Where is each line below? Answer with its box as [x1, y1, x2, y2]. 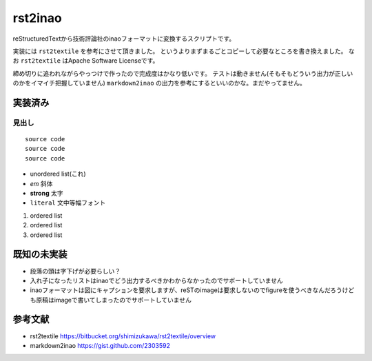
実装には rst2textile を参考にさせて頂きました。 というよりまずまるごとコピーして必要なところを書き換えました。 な [12, 47, 355, 55]
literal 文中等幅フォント [30, 198, 106, 207]
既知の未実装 [12, 249, 68, 260]
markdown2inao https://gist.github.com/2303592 [30, 341, 170, 349]
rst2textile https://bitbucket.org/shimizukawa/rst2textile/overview [30, 331, 216, 340]
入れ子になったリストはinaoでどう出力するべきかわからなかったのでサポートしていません [30, 276, 284, 285]
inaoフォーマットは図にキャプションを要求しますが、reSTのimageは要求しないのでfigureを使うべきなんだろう [30, 286, 342, 294]
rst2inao [12, 10, 62, 25]
